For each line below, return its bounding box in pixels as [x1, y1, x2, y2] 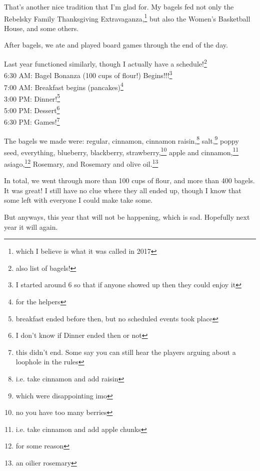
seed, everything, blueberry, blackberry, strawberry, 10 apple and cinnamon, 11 [4, 145, 239, 157]
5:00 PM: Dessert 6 [4, 104, 60, 115]
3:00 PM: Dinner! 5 [4, 92, 60, 104]
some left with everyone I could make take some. [4, 195, 153, 205]
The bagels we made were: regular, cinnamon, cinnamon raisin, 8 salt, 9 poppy [4, 134, 239, 146]
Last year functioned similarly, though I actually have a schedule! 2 [4, 57, 207, 69]
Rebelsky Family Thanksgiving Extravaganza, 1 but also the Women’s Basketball [4, 12, 250, 24]
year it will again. [4, 221, 58, 232]
